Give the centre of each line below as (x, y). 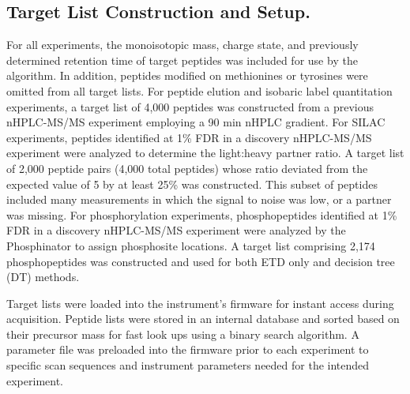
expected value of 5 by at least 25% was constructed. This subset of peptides (192, 184)
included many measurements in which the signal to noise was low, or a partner (199, 199)
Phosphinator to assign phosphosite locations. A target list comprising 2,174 (191, 245)
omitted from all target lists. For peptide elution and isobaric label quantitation (199, 90)
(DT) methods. (43, 277)
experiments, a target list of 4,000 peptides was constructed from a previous (190, 106)
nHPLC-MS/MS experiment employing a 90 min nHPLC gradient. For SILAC (196, 122)
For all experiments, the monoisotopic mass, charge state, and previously (182, 45)
